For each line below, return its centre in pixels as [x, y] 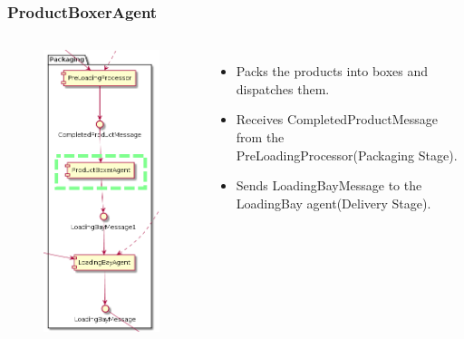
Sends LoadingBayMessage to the [329, 185]
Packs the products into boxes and [332, 71]
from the [260, 137]
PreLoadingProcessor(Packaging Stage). [347, 155]
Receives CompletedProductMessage [337, 119]
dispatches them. [283, 88]
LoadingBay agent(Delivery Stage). [333, 203]
